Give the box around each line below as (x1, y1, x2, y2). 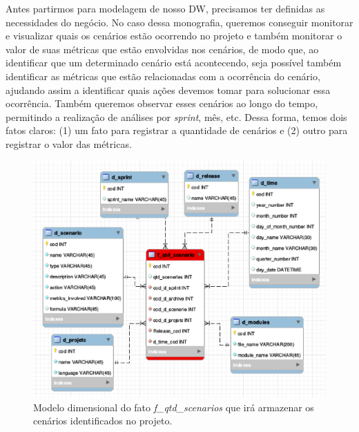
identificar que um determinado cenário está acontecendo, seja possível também (6, 55, 342, 70)
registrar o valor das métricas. (6, 136, 132, 151)
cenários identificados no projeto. (33, 413, 173, 428)
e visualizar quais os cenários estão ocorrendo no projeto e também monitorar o (6, 28, 342, 43)
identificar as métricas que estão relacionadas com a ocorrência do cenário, (6, 68, 320, 83)
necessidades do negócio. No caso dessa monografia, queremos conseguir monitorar (6, 15, 353, 29)
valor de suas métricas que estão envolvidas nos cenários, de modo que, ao (6, 41, 319, 56)
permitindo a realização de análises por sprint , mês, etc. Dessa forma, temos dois (6, 109, 347, 124)
